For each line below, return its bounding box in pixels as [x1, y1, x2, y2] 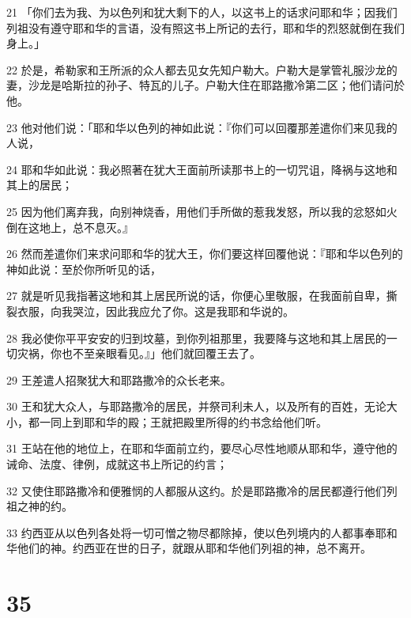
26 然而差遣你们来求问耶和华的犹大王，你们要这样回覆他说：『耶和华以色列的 [6, 245, 403, 262]
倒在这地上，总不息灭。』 [6, 218, 134, 235]
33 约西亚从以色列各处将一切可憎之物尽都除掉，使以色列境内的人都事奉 [6, 524, 375, 540]
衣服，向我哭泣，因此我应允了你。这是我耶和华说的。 [17, 302, 294, 319]
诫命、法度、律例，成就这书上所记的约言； [6, 456, 228, 472]
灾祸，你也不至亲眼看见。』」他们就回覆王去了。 [17, 345, 261, 362]
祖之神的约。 [6, 498, 73, 514]
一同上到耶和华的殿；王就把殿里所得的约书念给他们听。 [39, 413, 327, 430]
